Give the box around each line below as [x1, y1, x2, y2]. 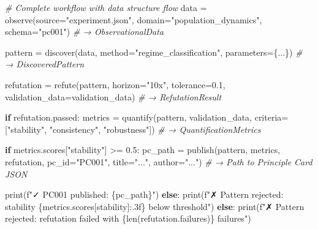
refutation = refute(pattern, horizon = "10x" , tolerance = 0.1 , [5, 78, 225, 91]
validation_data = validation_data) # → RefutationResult [5, 90, 222, 103]
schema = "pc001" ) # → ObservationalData [5, 25, 164, 38]
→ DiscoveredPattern [5, 58, 85, 70]
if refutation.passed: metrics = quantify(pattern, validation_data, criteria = [5, 111, 289, 124]
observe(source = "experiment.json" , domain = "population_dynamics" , [5, 13, 262, 26]
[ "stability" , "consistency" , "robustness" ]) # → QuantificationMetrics [5, 122, 261, 135]
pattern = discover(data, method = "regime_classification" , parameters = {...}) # [5, 45, 303, 58]
